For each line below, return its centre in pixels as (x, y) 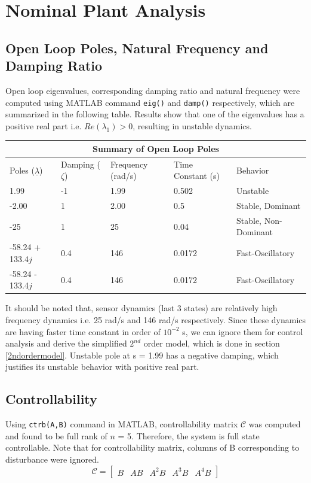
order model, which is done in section (212, 343)
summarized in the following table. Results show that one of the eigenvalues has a (155, 114)
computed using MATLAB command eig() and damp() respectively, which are (150, 102)
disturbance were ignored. (52, 459)
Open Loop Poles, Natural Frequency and (137, 48)
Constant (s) (197, 176)
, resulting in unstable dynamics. (192, 125)
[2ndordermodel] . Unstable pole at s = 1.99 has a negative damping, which (142, 355)
